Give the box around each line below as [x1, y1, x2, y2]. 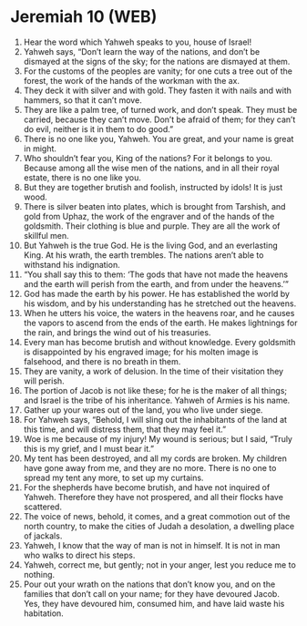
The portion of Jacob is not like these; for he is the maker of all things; [23, 385, 288, 395]
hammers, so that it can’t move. [23, 94, 142, 106]
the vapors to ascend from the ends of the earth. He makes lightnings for [23, 317, 299, 328]
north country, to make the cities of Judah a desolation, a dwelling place [23, 520, 295, 531]
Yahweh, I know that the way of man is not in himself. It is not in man [23, 539, 281, 550]
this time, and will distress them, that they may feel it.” [23, 424, 227, 435]
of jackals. [23, 530, 63, 541]
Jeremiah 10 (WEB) [10, 6, 158, 27]
